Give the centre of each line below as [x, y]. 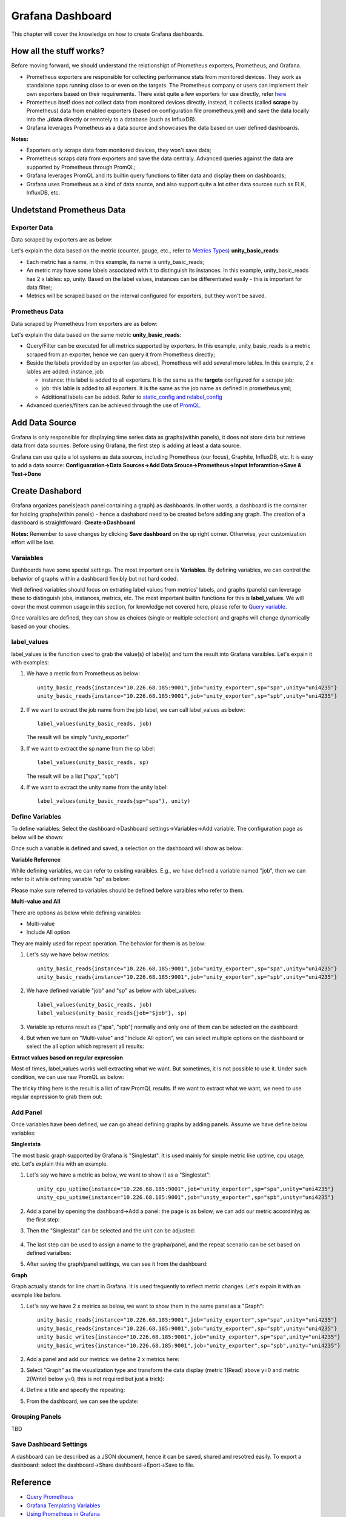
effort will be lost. [33, 542]
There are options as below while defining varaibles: [76, 913]
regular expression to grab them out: [57, 1097]
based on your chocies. [41, 626]
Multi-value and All [36, 902]
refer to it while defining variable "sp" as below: [71, 879]
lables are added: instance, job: [65, 371]
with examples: [30, 663]
